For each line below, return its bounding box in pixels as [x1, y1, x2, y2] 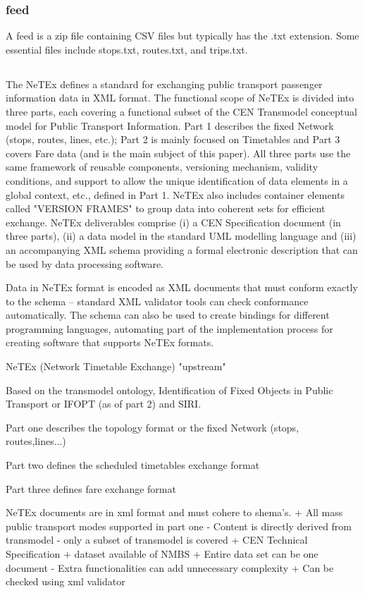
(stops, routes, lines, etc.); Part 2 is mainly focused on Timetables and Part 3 [6, 132, 340, 147]
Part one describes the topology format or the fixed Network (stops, [6, 420, 299, 434]
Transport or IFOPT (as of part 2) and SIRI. [6, 396, 202, 411]
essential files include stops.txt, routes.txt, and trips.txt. [6, 42, 248, 56]
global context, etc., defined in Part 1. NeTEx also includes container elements [6, 187, 345, 202]
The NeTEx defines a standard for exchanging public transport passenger [6, 76, 323, 91]
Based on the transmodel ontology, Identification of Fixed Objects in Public [6, 382, 333, 397]
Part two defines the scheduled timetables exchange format [6, 458, 260, 472]
